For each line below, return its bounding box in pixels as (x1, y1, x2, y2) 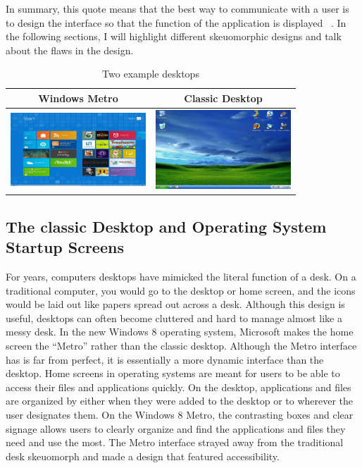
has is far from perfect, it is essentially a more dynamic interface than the (6, 352, 324, 367)
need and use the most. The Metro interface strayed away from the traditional (6, 435, 344, 450)
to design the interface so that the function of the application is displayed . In (6, 15, 347, 30)
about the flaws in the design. (6, 42, 134, 57)
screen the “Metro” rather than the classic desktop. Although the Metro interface (6, 338, 357, 352)
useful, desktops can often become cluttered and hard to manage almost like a (6, 310, 342, 325)
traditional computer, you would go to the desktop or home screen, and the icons (6, 283, 356, 297)
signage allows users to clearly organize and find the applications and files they (6, 421, 346, 436)
